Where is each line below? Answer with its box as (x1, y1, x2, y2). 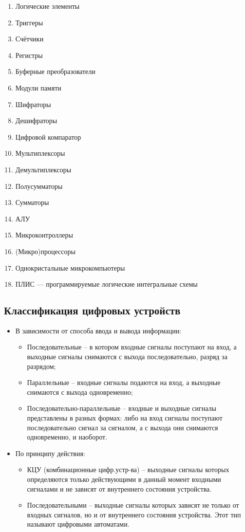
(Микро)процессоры (15, 246, 75, 256)
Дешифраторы (15, 115, 57, 126)
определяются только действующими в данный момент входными (27, 474, 221, 484)
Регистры (15, 50, 43, 60)
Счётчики (15, 34, 44, 44)
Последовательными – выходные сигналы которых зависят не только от (27, 500, 239, 510)
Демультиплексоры (15, 164, 72, 174)
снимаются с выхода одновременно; (27, 386, 133, 397)
